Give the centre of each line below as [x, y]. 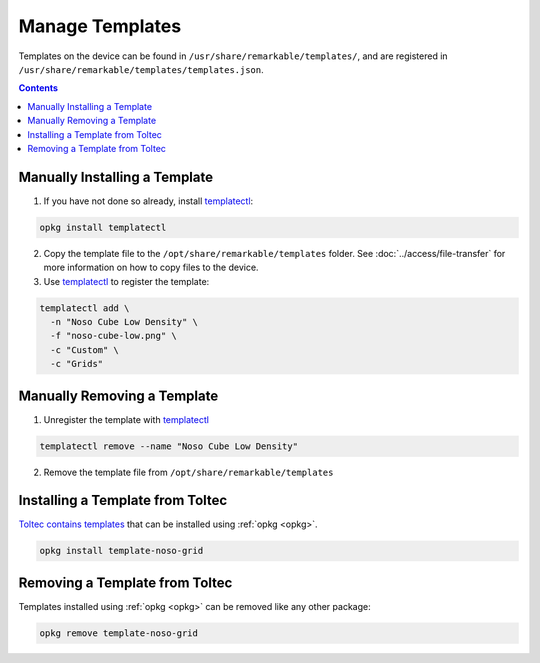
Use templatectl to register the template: [126, 281]
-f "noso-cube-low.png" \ [113, 336]
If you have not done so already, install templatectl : [148, 201]
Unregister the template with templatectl [126, 419]
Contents [38, 88]
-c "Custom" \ [85, 349]
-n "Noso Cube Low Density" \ [124, 321]
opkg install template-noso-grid [121, 551]
